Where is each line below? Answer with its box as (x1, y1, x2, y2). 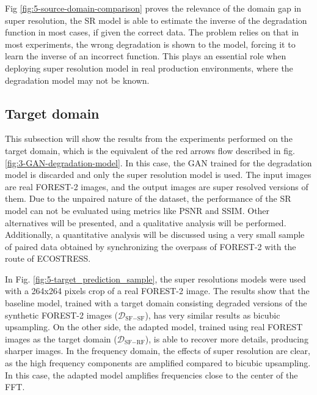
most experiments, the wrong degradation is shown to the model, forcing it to (5, 37, 296, 50)
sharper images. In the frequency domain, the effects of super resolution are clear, (5, 344, 310, 357)
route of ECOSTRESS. (5, 252, 91, 265)
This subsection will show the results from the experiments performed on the (5, 132, 293, 145)
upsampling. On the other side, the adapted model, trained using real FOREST (5, 320, 303, 333)
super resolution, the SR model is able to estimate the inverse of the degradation (5, 13, 307, 26)
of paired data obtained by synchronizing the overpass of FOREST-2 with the (5, 240, 296, 253)
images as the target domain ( (5, 332, 117, 345)
